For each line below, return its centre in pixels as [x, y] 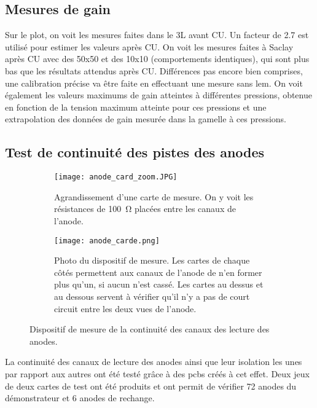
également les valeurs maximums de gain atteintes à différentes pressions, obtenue [158, 95]
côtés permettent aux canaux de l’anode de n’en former [158, 272]
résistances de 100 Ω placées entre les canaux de [145, 209]
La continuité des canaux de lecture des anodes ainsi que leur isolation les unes [154, 362]
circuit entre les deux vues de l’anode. [125, 308]
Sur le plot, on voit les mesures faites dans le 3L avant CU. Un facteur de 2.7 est [157, 35]
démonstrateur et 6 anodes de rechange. [80, 398]
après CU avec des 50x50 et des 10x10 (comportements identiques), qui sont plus [157, 59]
